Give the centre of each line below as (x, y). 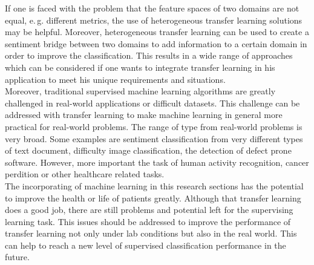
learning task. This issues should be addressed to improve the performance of (148, 221)
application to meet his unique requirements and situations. (115, 79)
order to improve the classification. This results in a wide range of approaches (149, 55)
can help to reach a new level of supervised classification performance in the (146, 245)
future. (17, 257)
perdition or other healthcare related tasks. (85, 174)
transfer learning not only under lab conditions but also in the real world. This (151, 233)
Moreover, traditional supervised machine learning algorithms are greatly (140, 91)
